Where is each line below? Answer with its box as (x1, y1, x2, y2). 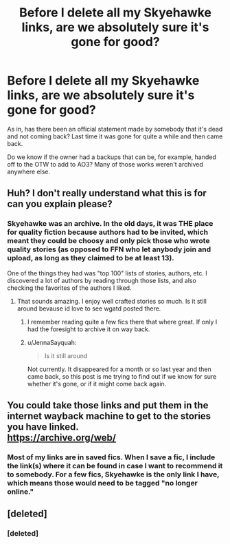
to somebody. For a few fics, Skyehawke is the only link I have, (7, 470, 220, 479)
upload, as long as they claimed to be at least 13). (7, 253, 175, 263)
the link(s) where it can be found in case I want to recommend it (7, 461, 223, 470)
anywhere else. (7, 167, 50, 176)
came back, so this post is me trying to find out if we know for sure (27, 372, 217, 380)
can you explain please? (7, 198, 113, 210)
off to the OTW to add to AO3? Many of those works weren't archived (7, 160, 204, 168)
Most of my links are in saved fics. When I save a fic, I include (7, 452, 216, 462)
